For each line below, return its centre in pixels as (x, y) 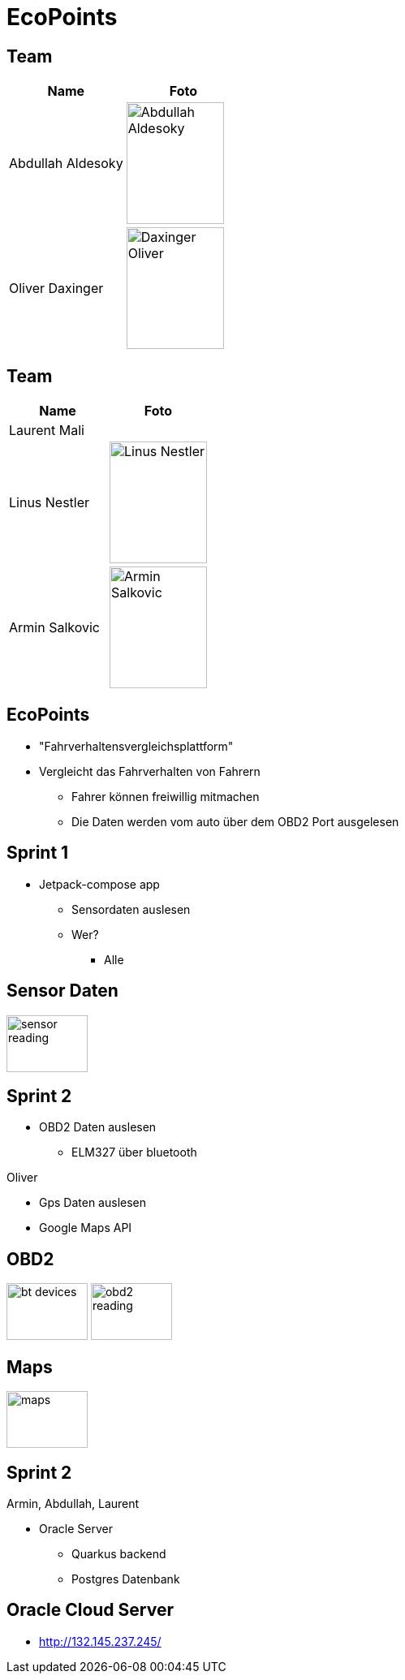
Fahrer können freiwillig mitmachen (166, 796)
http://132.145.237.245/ (100, 1641)
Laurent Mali (47, 431)
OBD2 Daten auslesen (98, 1127)
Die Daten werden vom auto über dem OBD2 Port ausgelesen (235, 821)
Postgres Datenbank (126, 1579)
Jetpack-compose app (99, 884)
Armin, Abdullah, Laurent (73, 1503)
